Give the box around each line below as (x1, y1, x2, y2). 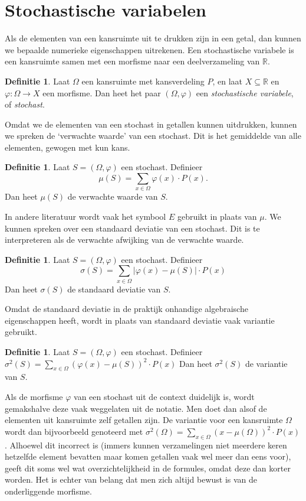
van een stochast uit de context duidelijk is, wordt (74, 391, 255, 403)
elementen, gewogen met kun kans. (5, 141, 130, 153)
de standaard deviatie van (67, 282, 161, 295)
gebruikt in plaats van (177, 210, 257, 222)
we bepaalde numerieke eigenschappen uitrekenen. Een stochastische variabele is (5, 43, 294, 56)
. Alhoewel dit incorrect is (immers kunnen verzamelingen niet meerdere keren (5, 438, 287, 451)
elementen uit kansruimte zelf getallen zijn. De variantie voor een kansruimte (5, 414, 283, 426)
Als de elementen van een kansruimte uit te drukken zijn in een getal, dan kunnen (5, 32, 301, 44)
